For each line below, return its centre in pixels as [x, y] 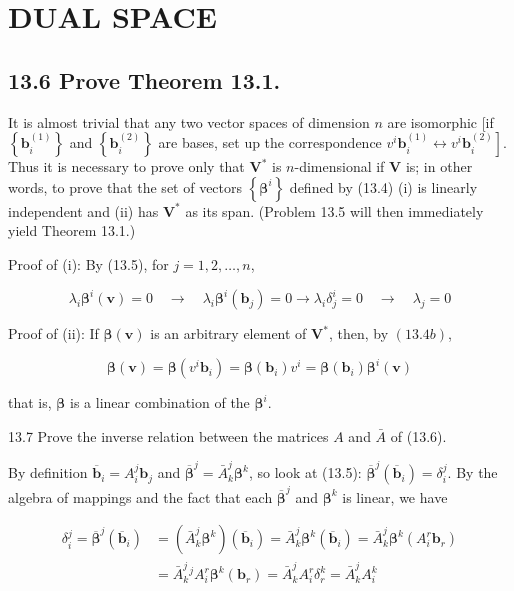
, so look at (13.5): [305, 472]
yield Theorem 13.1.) [72, 230]
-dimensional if [339, 166]
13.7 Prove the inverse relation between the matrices [168, 435]
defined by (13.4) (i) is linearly [383, 186]
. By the [472, 472]
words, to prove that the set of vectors [125, 186]
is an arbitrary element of [228, 333]
